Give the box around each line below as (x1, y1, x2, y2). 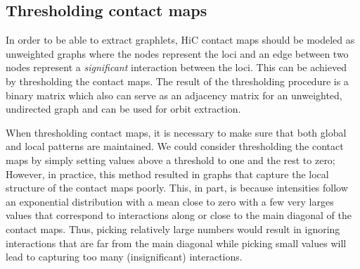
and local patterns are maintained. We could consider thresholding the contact (6, 139, 344, 154)
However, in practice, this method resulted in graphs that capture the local (6, 166, 329, 181)
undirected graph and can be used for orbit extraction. (6, 101, 241, 116)
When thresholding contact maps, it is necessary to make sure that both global (6, 125, 347, 139)
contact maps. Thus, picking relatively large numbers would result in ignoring (6, 221, 340, 236)
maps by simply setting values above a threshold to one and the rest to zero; (6, 152, 335, 167)
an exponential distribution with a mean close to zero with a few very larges (6, 194, 334, 208)
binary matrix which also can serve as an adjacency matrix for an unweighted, (6, 87, 342, 102)
